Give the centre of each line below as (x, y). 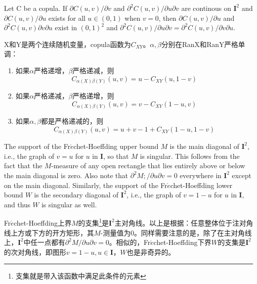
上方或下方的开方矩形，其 (52, 232)
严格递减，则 (93, 70)
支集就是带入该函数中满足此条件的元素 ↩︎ (81, 276)
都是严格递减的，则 (72, 121)
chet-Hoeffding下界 (182, 242)
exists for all (67, 18)
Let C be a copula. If (36, 8)
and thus (17, 204)
